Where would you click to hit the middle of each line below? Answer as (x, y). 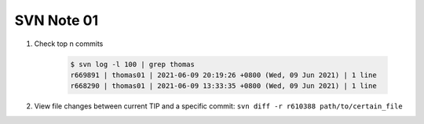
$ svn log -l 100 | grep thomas (133, 64)
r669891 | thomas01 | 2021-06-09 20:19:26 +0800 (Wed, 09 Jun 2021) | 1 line (223, 75)
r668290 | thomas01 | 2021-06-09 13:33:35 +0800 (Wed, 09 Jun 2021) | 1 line (223, 86)
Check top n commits (69, 44)
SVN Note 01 (56, 20)
